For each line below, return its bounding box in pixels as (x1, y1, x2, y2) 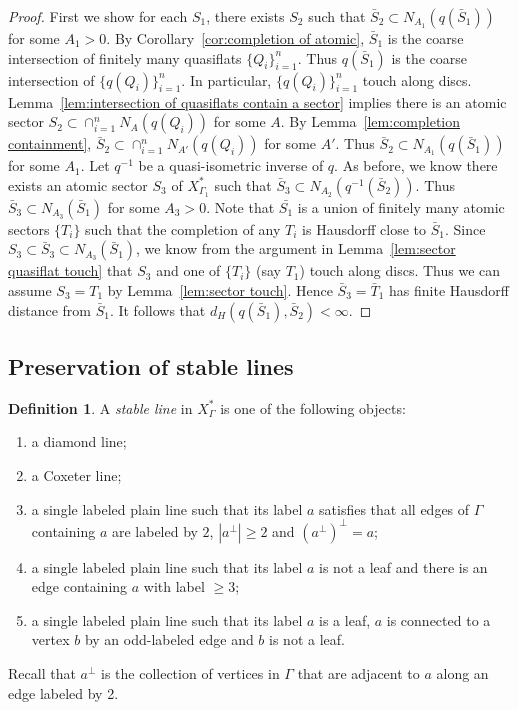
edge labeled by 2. (8, 682, 119, 703)
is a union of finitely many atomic (297, 196, 505, 217)
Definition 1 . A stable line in (8, 397, 193, 418)
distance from (8, 299, 91, 320)
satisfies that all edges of (319, 498, 470, 519)
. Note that (206, 196, 275, 217)
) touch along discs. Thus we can (299, 260, 501, 281)
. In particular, (181, 69, 272, 90)
